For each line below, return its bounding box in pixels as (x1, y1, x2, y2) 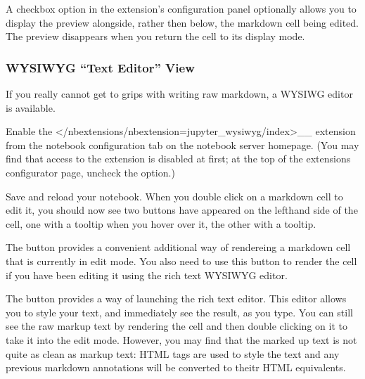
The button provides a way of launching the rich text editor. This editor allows (6, 291, 347, 306)
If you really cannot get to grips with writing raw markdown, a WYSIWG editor (6, 86, 353, 101)
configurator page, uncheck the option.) (6, 165, 175, 179)
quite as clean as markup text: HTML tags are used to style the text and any (6, 346, 340, 361)
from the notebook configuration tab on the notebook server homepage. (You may (6, 137, 359, 152)
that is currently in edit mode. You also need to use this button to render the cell (6, 253, 357, 268)
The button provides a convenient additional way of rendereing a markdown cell (6, 240, 351, 255)
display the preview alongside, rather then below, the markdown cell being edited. (6, 15, 359, 30)
